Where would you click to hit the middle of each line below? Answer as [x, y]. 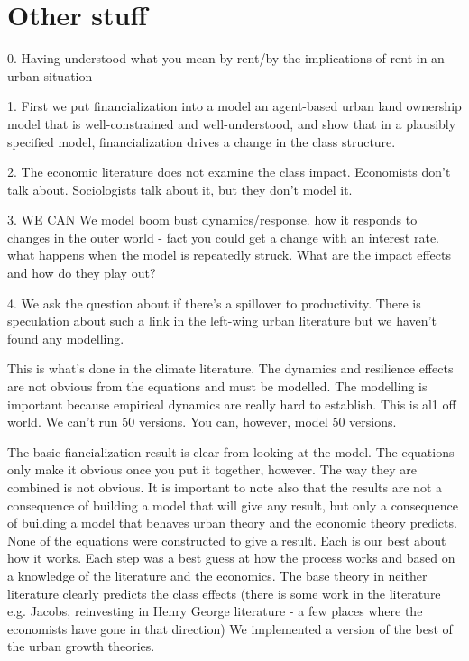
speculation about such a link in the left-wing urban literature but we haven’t [222, 321]
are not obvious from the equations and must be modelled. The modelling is [217, 386]
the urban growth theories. [81, 646]
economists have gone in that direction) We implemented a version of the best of [230, 628]
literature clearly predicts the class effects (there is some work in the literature [224, 593]
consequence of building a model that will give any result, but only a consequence [233, 505]
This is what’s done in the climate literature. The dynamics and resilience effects [230, 368]
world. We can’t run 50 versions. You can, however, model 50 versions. [202, 422]
